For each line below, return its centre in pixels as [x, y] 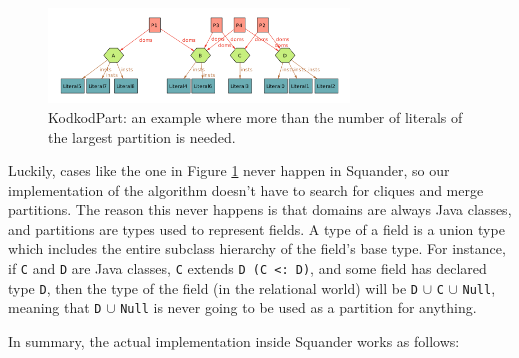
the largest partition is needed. [142, 136]
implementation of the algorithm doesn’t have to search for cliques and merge [246, 189]
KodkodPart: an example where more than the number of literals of [255, 116]
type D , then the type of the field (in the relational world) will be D [213, 287]
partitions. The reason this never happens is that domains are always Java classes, [260, 209]
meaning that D [55, 307]
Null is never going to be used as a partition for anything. [298, 307]
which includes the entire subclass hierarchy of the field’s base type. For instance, [257, 248]
